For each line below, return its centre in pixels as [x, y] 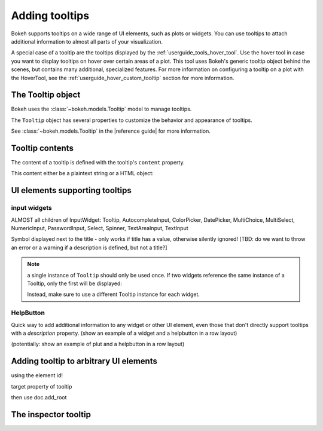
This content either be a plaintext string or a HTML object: [82, 173]
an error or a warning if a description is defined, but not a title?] [89, 247]
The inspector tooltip [51, 415]
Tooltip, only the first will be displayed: [75, 283]
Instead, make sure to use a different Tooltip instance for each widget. [114, 294]
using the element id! [37, 375]
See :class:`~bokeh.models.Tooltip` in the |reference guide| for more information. [111, 131]
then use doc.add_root [39, 397]
